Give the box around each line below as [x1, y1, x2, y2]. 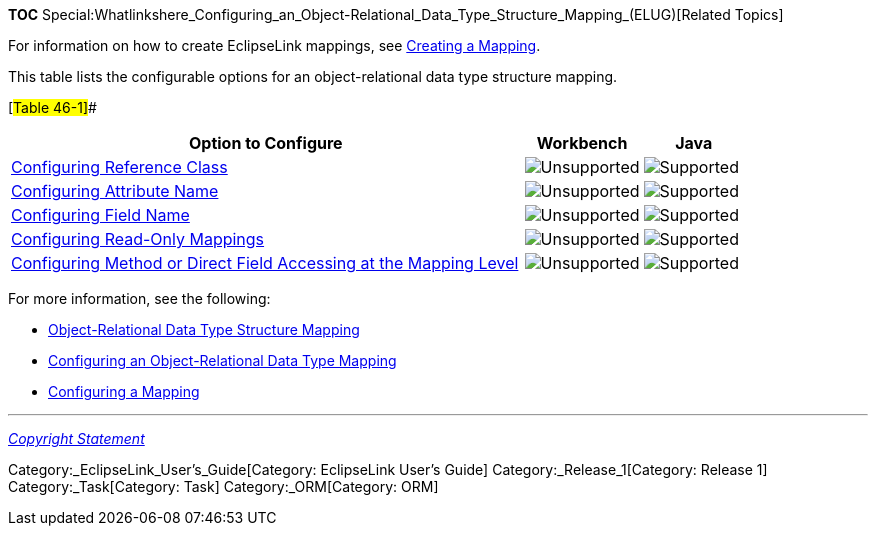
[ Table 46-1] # [8, 99, 97, 116]
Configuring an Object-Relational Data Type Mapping [48, 352, 397, 369]
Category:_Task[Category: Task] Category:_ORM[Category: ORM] [8, 478, 439, 495]
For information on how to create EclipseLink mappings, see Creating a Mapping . [8, 37, 541, 54]
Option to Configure [188, 133, 343, 153]
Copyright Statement [8, 430, 145, 447]
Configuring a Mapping [48, 383, 200, 400]
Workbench [536, 133, 628, 153]
